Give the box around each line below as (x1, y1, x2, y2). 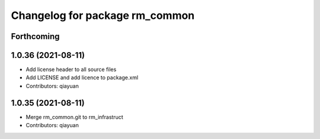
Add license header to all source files (25, 66, 117, 73)
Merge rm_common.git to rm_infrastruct (25, 113, 124, 121)
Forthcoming (11, 31, 60, 41)
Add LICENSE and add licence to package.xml (25, 74, 139, 81)
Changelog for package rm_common (11, 9, 195, 22)
